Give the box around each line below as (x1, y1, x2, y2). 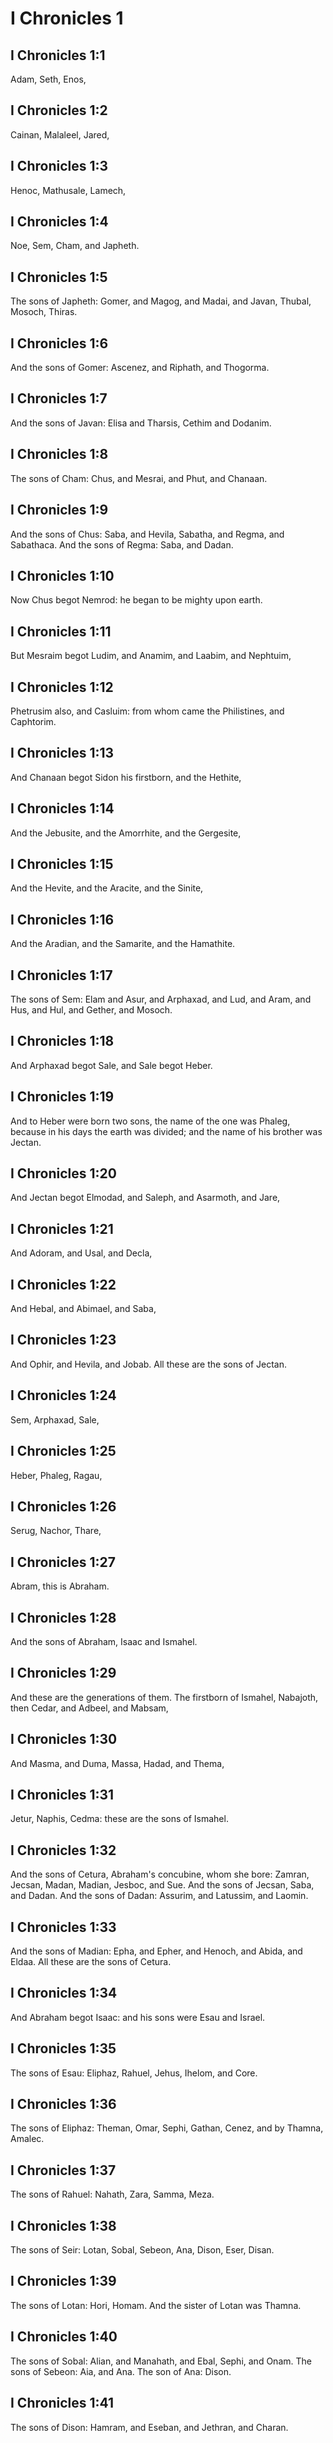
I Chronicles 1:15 (10, 855, 114, 872)
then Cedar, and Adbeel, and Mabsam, (10, 1702, 169, 1714)
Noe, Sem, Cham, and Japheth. (10, 240, 140, 252)
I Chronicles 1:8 (10, 446, 109, 463)
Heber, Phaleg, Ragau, (10, 1469, 103, 1481)
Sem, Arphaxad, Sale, (10, 1413, 100, 1426)
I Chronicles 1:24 (10, 1387, 117, 1404)
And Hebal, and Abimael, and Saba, (10, 1303, 157, 1315)
